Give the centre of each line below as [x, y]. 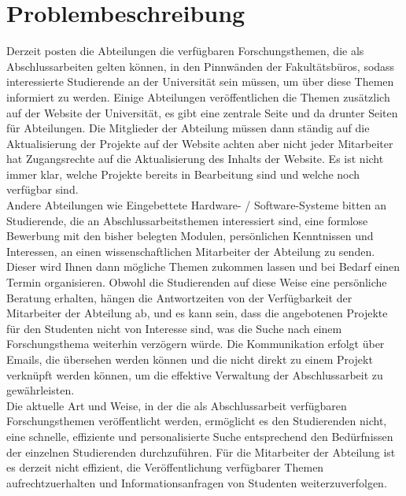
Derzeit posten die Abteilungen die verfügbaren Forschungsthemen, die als [185, 51]
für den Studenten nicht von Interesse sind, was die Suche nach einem [174, 328]
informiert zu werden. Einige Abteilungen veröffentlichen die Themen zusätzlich [198, 96]
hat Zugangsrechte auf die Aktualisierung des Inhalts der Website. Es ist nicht [195, 159]
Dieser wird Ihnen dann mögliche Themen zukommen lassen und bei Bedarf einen [203, 267]
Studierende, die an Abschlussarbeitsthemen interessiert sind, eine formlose [187, 220]
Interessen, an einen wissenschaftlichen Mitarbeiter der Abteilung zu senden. [191, 251]
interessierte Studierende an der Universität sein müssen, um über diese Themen [200, 81]
